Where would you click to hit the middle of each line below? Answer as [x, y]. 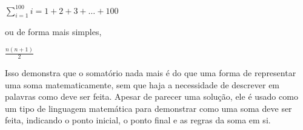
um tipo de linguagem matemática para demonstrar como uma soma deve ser [148, 108]
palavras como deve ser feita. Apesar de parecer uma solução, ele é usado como [151, 96]
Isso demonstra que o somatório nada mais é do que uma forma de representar [151, 73]
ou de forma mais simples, [53, 32]
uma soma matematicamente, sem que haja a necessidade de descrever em [142, 84]
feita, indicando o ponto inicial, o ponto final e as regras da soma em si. [138, 120]
